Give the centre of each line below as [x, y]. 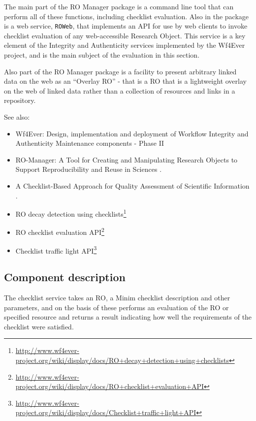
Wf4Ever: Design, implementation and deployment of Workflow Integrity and [132, 133]
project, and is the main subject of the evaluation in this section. [102, 55]
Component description [65, 277]
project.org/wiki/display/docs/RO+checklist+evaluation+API [110, 386]
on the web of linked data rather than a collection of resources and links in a [120, 90]
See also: [17, 117]
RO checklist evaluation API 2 [60, 231]
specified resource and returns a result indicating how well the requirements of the [128, 317]
